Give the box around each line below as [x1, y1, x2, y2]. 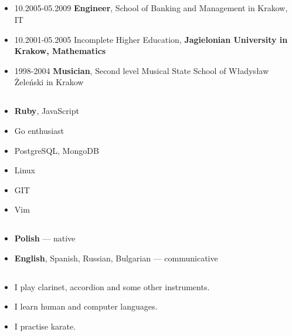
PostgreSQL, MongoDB [14, 144, 99, 156]
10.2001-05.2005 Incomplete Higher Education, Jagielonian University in [14, 33, 288, 45]
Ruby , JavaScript [14, 105, 79, 117]
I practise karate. [14, 320, 76, 332]
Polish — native [14, 232, 76, 244]
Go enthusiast [14, 124, 64, 136]
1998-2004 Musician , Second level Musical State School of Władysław [14, 64, 269, 76]
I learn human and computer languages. [14, 300, 158, 313]
